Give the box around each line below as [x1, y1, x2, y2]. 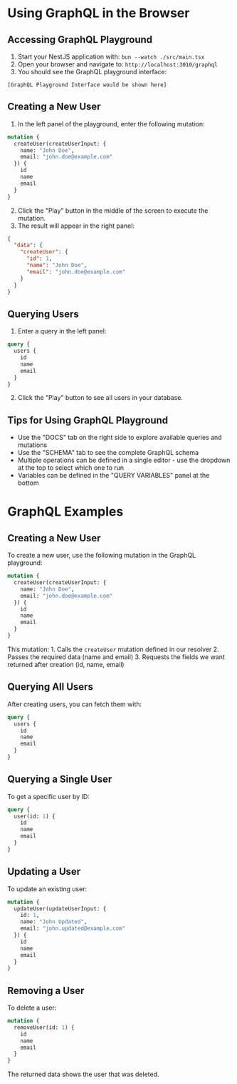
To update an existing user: [7, 884, 88, 893]
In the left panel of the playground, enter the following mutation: [17, 119, 205, 128]
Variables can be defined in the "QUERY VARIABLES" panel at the [17, 471, 210, 480]
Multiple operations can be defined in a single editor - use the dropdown [17, 456, 231, 465]
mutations [17, 441, 48, 449]
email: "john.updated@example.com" [20, 925, 126, 933]
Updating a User [7, 865, 81, 878]
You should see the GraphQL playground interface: [17, 68, 167, 76]
